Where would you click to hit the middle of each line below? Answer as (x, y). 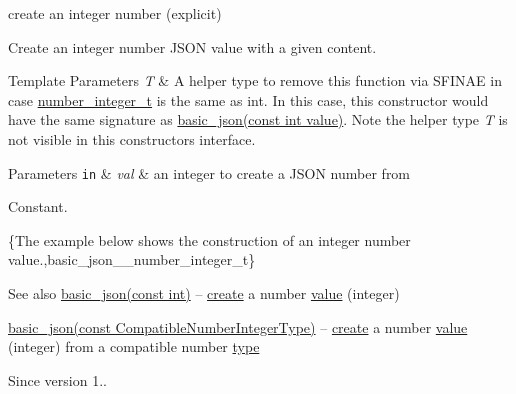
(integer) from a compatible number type (134, 346)
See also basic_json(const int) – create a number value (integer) (204, 293)
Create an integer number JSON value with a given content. (192, 46)
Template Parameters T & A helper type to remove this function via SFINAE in (255, 80)
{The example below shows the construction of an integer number (209, 239)
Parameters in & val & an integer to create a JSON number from (209, 172)
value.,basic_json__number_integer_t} (132, 259)
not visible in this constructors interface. (132, 138)
